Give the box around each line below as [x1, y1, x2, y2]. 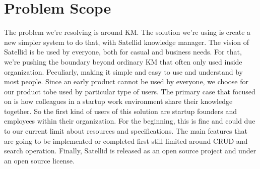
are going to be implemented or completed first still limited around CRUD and [4, 135, 248, 146]
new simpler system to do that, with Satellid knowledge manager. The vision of [4, 36, 249, 47]
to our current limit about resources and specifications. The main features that [4, 126, 247, 136]
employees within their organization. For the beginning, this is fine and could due [4, 116, 255, 126]
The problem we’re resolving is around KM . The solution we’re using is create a [4, 27, 251, 37]
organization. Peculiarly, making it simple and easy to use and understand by [4, 66, 243, 77]
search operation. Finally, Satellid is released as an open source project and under [4, 145, 256, 156]
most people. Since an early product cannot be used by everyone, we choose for [4, 76, 248, 87]
